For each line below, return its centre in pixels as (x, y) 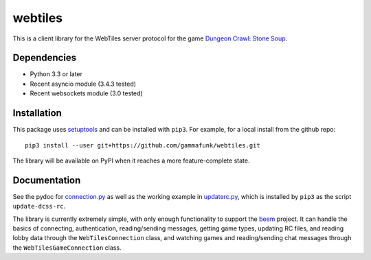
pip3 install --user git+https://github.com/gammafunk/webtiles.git (143, 145)
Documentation (47, 180)
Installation (37, 113)
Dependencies (45, 58)
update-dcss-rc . (39, 206)
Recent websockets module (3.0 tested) (87, 93)
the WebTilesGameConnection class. (67, 248)
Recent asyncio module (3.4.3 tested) (83, 84)
